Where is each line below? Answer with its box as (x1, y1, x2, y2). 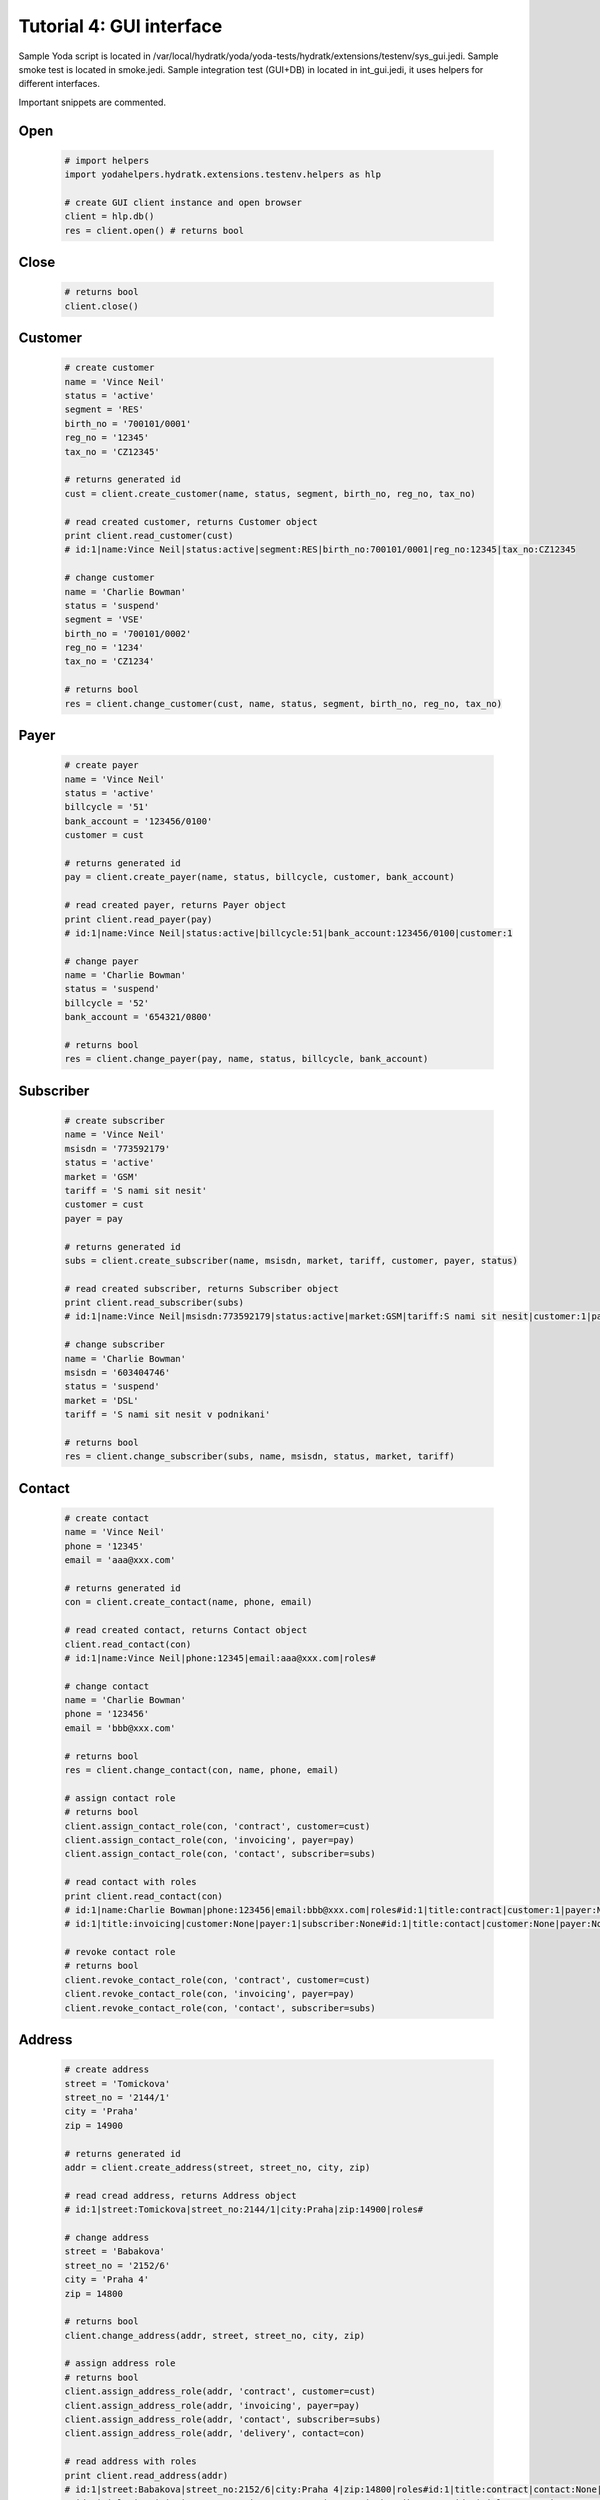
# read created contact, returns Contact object (64, 1625, 308, 1636)
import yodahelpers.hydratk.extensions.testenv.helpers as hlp (64, 169, 382, 180)
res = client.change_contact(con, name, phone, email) (64, 1765, 339, 1776)
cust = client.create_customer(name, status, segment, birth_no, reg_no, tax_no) (64, 488, 477, 499)
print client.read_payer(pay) (64, 913, 213, 925)
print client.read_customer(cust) (64, 530, 234, 541)
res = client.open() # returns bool (64, 225, 245, 236)
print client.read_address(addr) (64, 2470, 229, 2481)
